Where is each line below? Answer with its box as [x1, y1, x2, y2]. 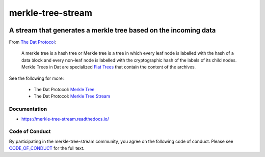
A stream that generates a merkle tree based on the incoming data [9, 26, 216, 34]
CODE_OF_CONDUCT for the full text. [9, 145, 85, 151]
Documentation [9, 106, 47, 113]
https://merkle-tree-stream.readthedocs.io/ [21, 116, 109, 122]
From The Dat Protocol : [9, 39, 56, 45]
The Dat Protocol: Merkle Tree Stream [33, 94, 110, 99]
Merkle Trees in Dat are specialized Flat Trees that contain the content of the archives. [21, 64, 196, 70]
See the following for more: [9, 75, 64, 81]
